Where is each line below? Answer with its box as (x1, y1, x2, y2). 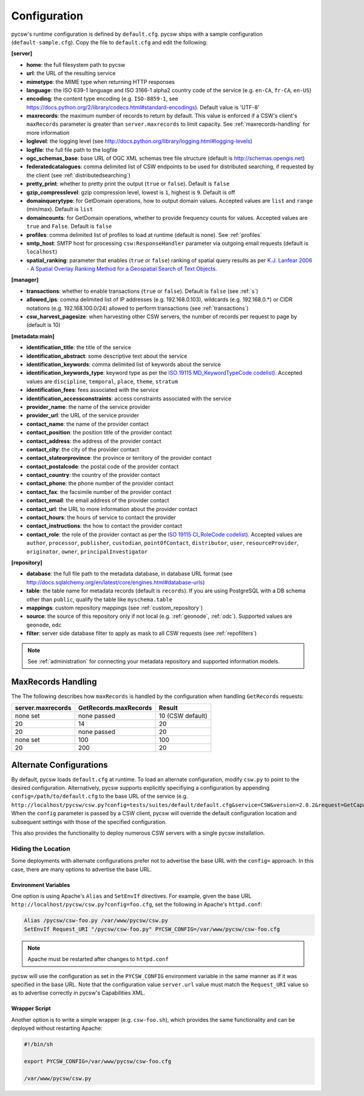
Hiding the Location (11, 844, 70, 853)
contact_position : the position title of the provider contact (26, 429, 172, 436)
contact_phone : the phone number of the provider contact (26, 480, 174, 487)
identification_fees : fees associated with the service (26, 386, 159, 394)
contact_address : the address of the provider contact (26, 437, 162, 445)
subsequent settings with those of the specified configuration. (11, 818, 167, 826)
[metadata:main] (11, 332, 55, 340)
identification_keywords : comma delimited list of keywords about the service (26, 361, 221, 368)
